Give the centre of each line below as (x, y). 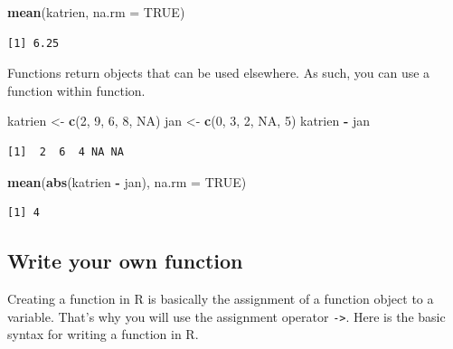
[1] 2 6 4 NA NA (66, 151)
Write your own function (125, 261)
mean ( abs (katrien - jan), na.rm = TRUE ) (127, 181)
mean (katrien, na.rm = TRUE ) (96, 12)
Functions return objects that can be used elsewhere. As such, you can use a (219, 73)
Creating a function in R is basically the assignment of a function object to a (221, 298)
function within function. (76, 90)
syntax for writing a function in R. (103, 334)
